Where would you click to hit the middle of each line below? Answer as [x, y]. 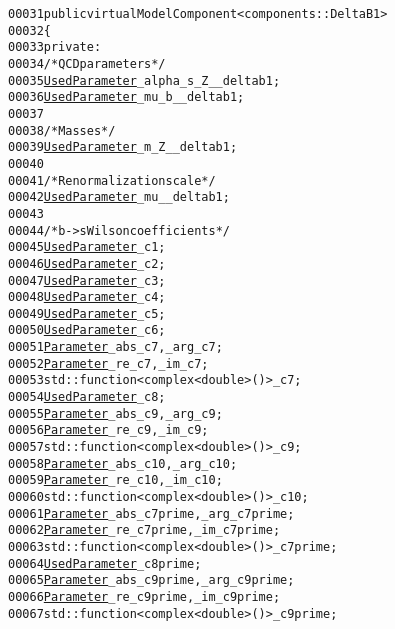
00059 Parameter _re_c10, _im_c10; [115, 480]
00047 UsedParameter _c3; [87, 280]
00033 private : [55, 47]
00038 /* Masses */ [62, 130]
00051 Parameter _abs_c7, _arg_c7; [115, 347]
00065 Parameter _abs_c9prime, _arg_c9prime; [151, 580]
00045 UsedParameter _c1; [87, 247]
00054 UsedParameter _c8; [87, 397]
